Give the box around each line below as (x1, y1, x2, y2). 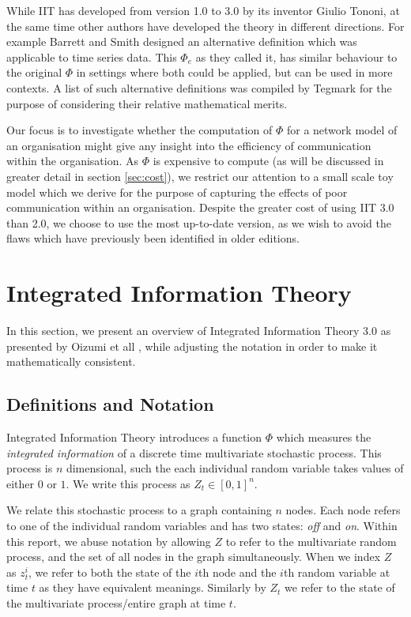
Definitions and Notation (6, 392, 214, 416)
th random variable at (283, 563, 390, 580)
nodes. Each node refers (285, 502, 401, 518)
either (6, 475, 35, 491)
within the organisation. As (6, 152, 139, 169)
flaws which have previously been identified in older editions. (6, 230, 300, 246)
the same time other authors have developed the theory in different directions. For (6, 17, 405, 34)
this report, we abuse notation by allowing (6, 532, 211, 549)
